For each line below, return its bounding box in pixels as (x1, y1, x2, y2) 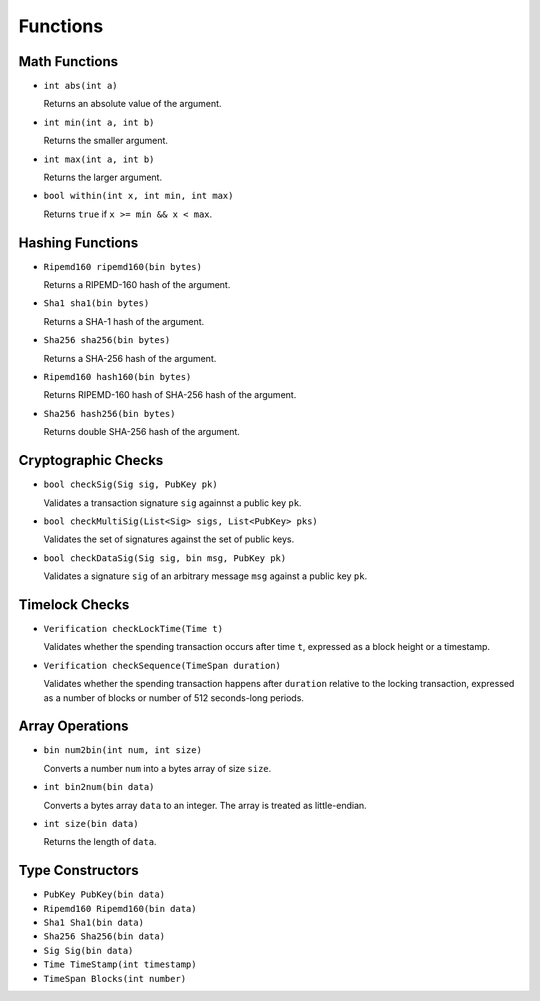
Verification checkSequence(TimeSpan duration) (43, 660, 282, 671)
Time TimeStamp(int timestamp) (43, 959, 197, 970)
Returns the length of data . (43, 836, 157, 848)
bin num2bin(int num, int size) (43, 745, 202, 756)
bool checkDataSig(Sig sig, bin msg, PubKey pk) (43, 552, 287, 564)
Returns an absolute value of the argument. (43, 98, 222, 110)
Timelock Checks (18, 596, 130, 613)
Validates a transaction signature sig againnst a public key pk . (43, 496, 302, 509)
